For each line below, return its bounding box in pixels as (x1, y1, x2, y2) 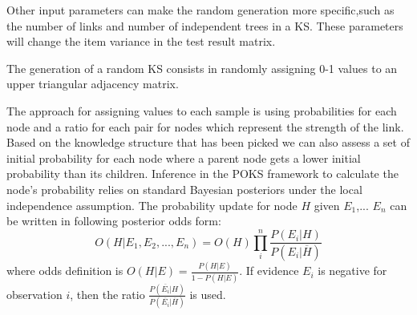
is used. (189, 285, 226, 302)
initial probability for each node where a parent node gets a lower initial (6, 149, 361, 166)
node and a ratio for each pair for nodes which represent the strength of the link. (6, 118, 404, 135)
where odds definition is (6, 262, 123, 279)
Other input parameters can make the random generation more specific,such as (6, 2, 395, 18)
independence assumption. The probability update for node (6, 196, 298, 213)
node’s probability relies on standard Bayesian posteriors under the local (6, 180, 362, 197)
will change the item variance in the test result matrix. (6, 33, 276, 50)
